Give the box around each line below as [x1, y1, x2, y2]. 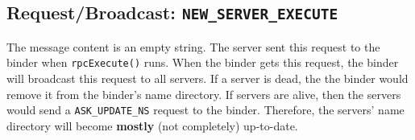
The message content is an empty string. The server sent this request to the [6, 38, 380, 55]
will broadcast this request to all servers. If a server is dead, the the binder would [6, 70, 409, 87]
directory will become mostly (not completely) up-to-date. [6, 117, 298, 134]
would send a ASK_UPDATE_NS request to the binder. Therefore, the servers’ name [6, 101, 405, 118]
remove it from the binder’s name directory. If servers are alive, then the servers [6, 85, 401, 102]
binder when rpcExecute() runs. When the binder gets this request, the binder [6, 54, 399, 71]
